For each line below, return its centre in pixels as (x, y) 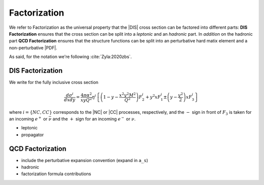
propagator (33, 135)
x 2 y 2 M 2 (128, 94)
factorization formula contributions (56, 174)
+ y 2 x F (153, 96)
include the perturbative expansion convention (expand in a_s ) (85, 160)
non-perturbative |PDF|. (33, 48)
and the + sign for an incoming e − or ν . (94, 118)
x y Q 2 (86, 99)
